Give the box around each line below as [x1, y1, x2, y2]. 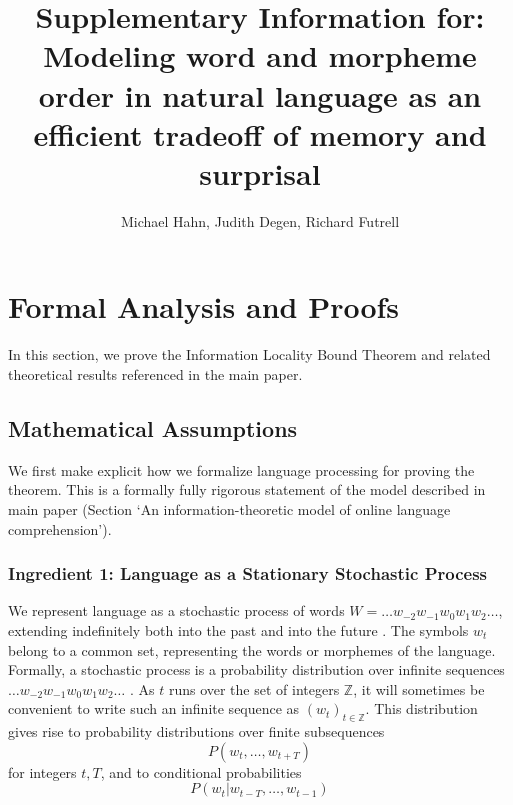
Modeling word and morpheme [43, 35, 477, 76]
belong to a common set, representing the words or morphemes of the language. [8, 639, 496, 660]
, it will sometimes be [353, 678, 485, 699]
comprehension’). [8, 518, 112, 539]
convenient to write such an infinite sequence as [8, 698, 300, 719]
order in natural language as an [38, 74, 482, 115]
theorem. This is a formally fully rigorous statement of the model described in [8, 479, 486, 500]
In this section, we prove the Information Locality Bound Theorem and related [8, 344, 491, 365]
